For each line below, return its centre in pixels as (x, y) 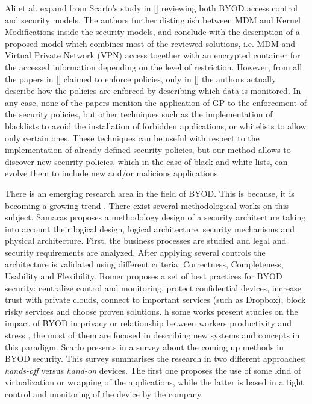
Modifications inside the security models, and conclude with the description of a (152, 32)
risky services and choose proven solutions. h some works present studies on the (151, 311)
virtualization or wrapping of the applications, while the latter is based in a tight (154, 382)
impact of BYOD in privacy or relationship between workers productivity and (148, 323)
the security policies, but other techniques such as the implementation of (139, 114)
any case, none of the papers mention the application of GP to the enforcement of (156, 102)
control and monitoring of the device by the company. (104, 394)
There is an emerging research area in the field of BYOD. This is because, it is (150, 193)
